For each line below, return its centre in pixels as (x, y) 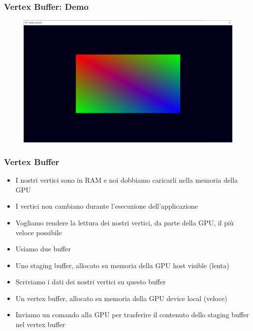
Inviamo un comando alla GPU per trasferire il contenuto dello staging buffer (132, 315)
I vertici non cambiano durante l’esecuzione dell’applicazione (107, 206)
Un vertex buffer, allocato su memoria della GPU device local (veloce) (121, 298)
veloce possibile (39, 232)
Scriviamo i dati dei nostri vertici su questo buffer (91, 282)
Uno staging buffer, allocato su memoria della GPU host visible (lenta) (122, 265)
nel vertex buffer (40, 324)
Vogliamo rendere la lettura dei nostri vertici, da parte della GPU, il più (125, 222)
